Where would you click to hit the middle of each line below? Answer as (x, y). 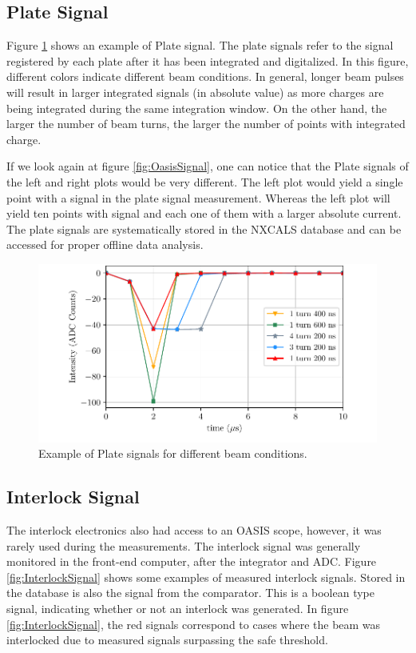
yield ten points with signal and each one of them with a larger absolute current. (204, 213)
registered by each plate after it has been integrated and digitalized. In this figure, (208, 60)
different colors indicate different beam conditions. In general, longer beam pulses (205, 76)
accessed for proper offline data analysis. (105, 244)
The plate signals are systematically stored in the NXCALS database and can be (204, 228)
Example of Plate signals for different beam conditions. (173, 453)
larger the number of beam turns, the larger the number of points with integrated (206, 124)
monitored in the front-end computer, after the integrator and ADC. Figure (192, 561)
